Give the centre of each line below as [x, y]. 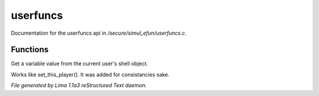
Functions [30, 50]
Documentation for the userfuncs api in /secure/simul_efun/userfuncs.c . [99, 33]
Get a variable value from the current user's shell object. [79, 64]
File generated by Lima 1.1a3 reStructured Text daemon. [79, 85]
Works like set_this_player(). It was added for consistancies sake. [90, 74]
